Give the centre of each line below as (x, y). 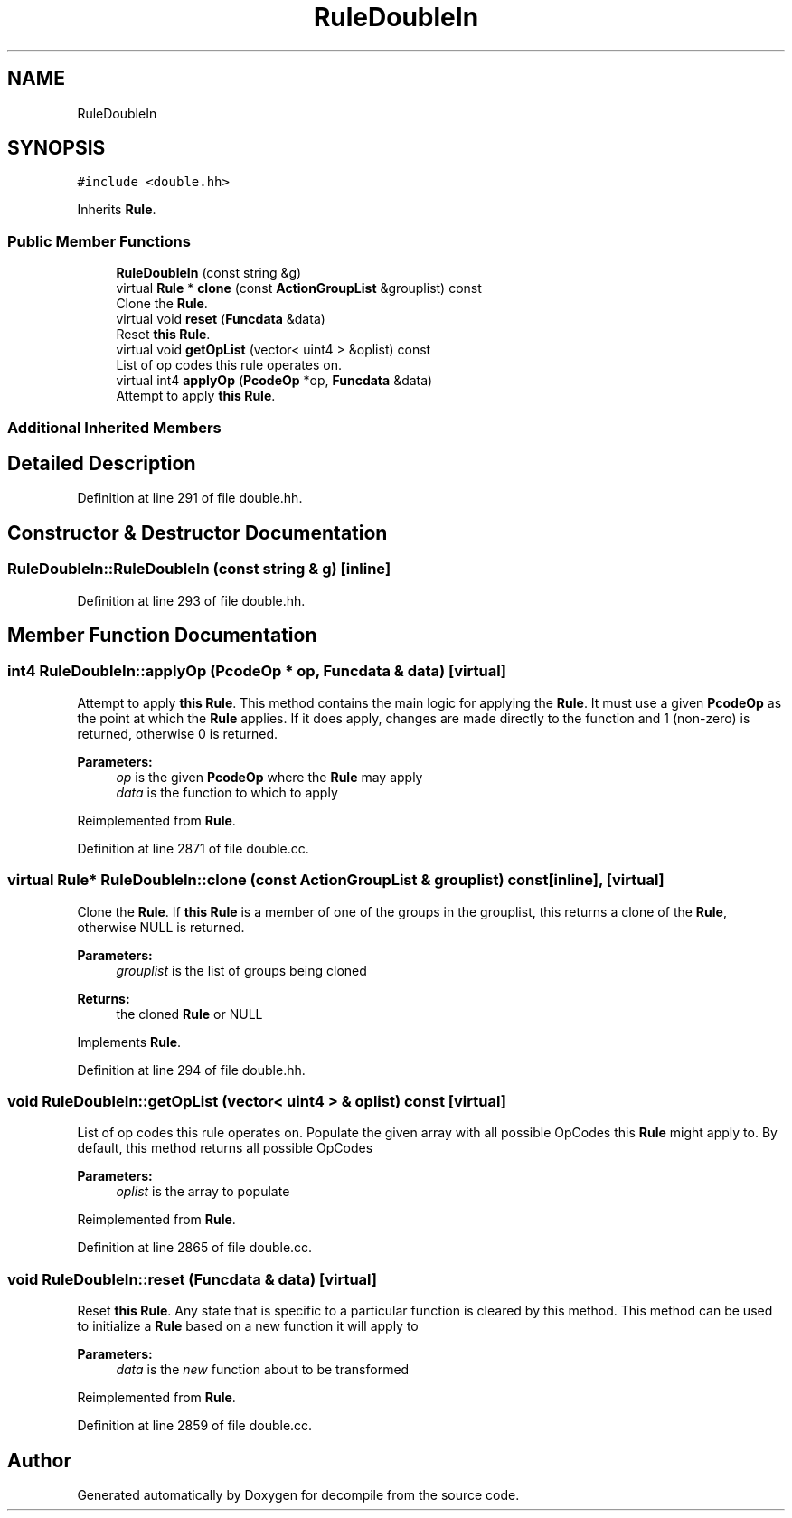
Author (39, 1460)
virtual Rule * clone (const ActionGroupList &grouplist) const (299, 288)
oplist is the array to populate (203, 1192)
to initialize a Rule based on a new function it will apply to (248, 1326)
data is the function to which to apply (227, 792)
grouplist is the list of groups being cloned (241, 970)
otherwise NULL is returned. (161, 927)
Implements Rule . (129, 1042)
